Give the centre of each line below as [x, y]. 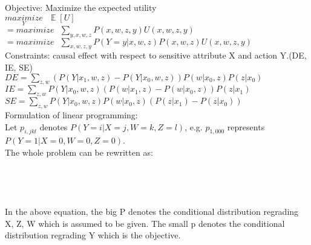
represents [246, 126]
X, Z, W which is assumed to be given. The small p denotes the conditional [145, 223]
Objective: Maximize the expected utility [81, 7]
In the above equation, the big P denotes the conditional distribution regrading [152, 211]
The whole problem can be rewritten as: [79, 152]
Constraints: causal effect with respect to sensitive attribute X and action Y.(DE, [156, 55]
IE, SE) [19, 67]
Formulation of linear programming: [71, 114]
